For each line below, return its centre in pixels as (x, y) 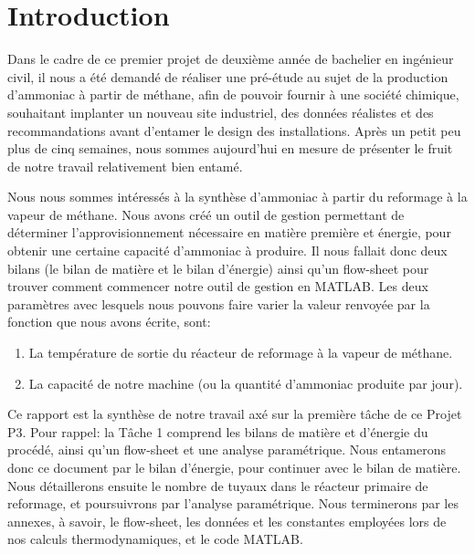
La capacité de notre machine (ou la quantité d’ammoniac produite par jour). (246, 383)
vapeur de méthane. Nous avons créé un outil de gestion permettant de (206, 214)
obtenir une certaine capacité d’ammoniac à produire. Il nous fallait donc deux (227, 251)
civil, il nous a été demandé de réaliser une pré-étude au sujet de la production (228, 76)
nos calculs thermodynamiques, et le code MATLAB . (155, 539)
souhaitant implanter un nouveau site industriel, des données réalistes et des (221, 112)
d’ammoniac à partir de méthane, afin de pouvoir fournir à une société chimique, (233, 94)
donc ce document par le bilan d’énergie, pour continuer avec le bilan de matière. (234, 467)
